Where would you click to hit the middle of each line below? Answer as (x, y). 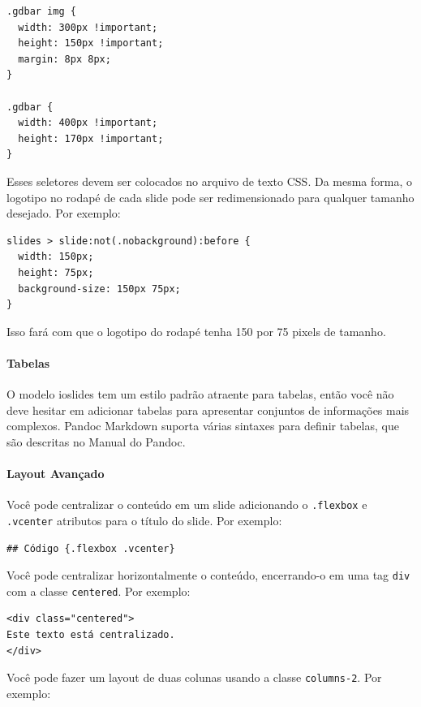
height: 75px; (56, 272)
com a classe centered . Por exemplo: (99, 591)
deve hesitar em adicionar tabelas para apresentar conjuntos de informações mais (208, 410)
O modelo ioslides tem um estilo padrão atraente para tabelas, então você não (200, 394)
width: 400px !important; (88, 123)
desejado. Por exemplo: (64, 213)
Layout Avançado (56, 474)
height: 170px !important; (91, 138)
